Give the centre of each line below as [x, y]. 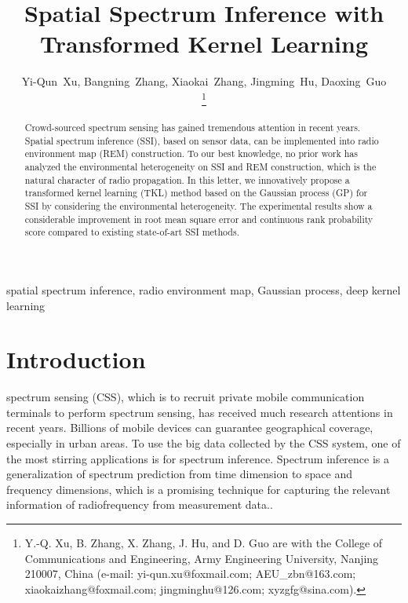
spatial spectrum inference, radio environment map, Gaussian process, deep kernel [204, 289]
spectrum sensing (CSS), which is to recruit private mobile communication [186, 397]
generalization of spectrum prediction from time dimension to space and [179, 474]
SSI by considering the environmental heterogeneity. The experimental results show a [199, 205]
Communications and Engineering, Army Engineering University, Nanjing [202, 558]
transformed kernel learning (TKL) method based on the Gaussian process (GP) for [196, 193]
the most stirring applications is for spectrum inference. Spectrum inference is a [198, 458]
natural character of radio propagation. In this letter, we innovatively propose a [187, 179]
